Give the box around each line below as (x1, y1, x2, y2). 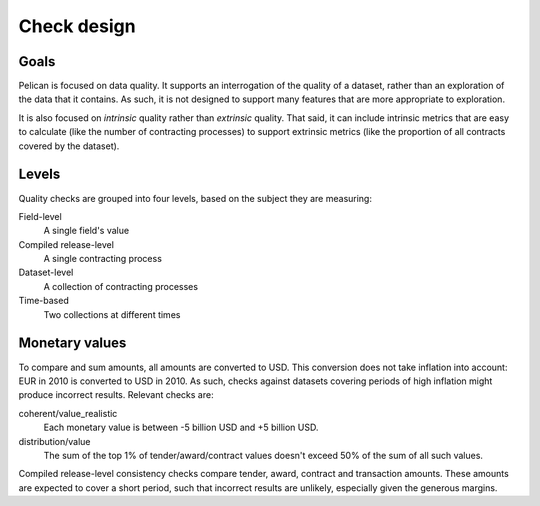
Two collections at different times (43, 308, 181, 320)
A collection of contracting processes (43, 280, 199, 292)
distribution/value (18, 435, 91, 447)
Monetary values (18, 335, 127, 352)
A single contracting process (43, 253, 162, 265)
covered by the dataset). (18, 140, 120, 152)
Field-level (18, 210, 62, 222)
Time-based (18, 295, 69, 307)
